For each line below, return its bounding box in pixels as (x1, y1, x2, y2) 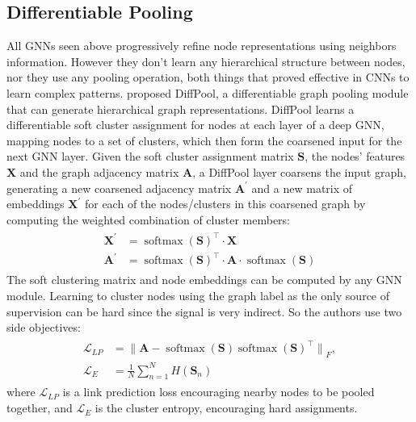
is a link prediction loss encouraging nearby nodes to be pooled (62, 383, 375, 400)
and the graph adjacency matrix (19, 163, 179, 180)
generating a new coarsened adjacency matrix (6, 179, 232, 196)
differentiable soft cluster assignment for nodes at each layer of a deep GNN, (6, 116, 384, 133)
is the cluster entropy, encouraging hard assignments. (95, 399, 358, 416)
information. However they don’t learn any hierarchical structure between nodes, (6, 52, 405, 69)
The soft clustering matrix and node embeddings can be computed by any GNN (6, 271, 402, 288)
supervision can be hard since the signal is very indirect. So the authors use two (6, 303, 402, 320)
